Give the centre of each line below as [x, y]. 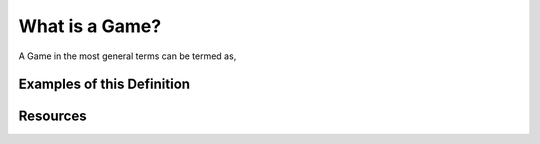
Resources [52, 116]
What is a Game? [90, 26]
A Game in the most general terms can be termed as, [127, 56]
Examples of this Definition [104, 84]
